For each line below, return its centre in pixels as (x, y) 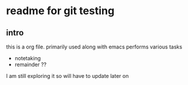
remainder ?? (31, 64)
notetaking (28, 58)
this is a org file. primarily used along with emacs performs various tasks (94, 47)
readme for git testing (60, 11)
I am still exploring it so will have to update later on (67, 76)
